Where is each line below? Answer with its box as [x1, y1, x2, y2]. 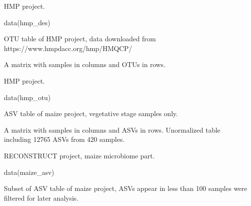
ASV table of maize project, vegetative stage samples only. [4, 108, 178, 119]
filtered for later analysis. [4, 192, 79, 203]
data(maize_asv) [4, 167, 54, 177]
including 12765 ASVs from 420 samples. [4, 134, 125, 144]
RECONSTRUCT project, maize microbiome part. [4, 150, 155, 160]
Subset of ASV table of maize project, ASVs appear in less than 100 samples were [4, 183, 248, 193]
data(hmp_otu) [4, 92, 51, 102]
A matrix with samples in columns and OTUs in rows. [4, 59, 166, 69]
